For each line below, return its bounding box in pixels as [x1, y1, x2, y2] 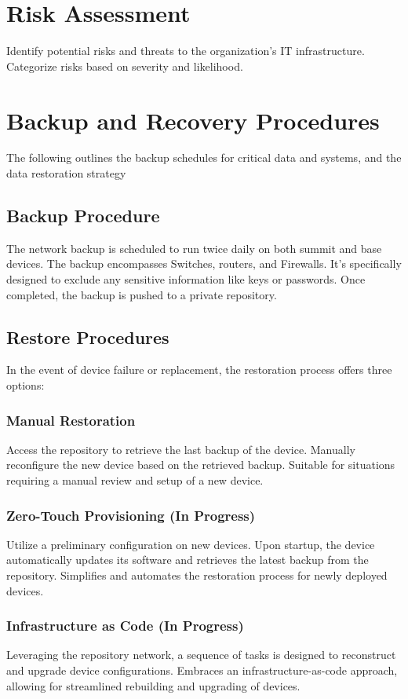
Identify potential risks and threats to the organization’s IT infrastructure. [6, 42, 365, 59]
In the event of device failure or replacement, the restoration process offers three [6, 361, 392, 378]
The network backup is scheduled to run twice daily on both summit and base [6, 240, 382, 256]
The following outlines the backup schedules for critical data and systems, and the [6, 149, 402, 166]
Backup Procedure [6, 203, 160, 228]
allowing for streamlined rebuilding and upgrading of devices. [6, 677, 301, 694]
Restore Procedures [6, 324, 169, 349]
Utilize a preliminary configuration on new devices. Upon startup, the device [6, 536, 375, 552]
